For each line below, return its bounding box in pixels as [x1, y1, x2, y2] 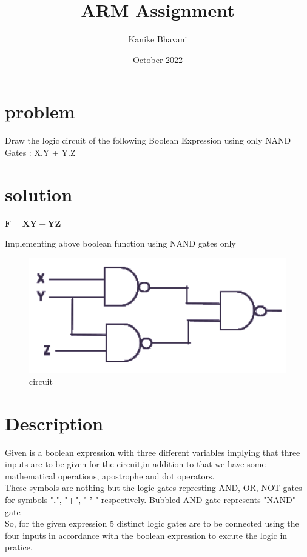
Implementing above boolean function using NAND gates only [5, 237, 236, 250]
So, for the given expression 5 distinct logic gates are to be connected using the [5, 517, 299, 530]
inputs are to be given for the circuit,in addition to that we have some [5, 458, 266, 470]
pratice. [5, 541, 33, 553]
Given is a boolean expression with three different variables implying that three [5, 445, 300, 458]
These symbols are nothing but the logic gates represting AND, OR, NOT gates [5, 481, 302, 494]
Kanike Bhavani [128, 33, 187, 45]
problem [5, 99, 75, 124]
